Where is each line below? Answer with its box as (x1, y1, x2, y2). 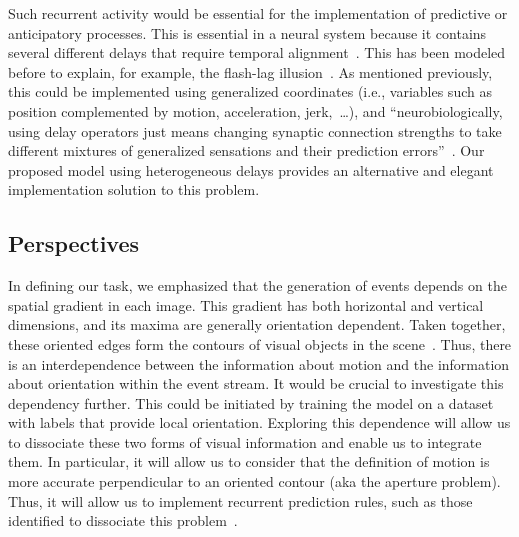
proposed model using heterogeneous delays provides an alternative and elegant (8, 159, 494, 180)
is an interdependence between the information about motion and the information (8, 353, 510, 374)
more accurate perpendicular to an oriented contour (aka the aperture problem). (8, 471, 501, 492)
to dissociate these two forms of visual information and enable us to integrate (8, 431, 482, 452)
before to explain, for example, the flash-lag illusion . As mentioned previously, (8, 61, 493, 82)
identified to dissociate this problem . (8, 510, 238, 531)
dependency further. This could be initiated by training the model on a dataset (8, 392, 494, 413)
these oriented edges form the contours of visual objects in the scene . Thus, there (8, 333, 512, 354)
